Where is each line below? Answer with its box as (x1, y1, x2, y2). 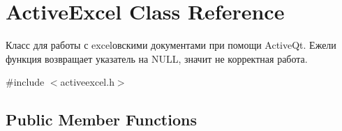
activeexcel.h (60, 75, 114, 89)
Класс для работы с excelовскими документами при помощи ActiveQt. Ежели (6, 38, 336, 52)
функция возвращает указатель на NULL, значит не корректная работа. (6, 51, 308, 65)
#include (6, 75, 45, 89)
